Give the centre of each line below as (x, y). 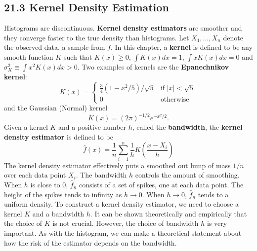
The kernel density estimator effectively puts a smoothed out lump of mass (117, 165)
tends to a (213, 194)
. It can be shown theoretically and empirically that (169, 213)
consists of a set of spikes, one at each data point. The (161, 184)
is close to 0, (49, 184)
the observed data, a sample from (55, 47)
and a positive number (92, 127)
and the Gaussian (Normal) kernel (56, 108)
